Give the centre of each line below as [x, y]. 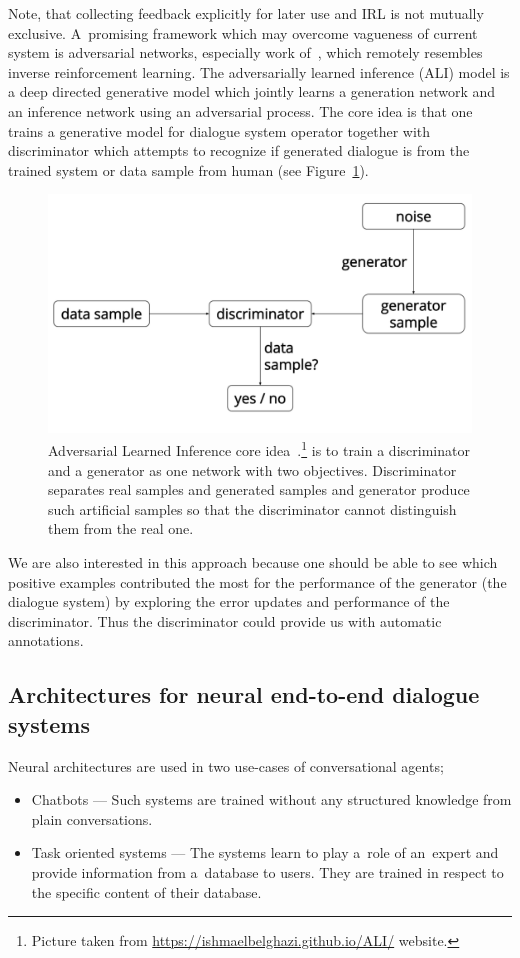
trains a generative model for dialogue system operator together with [219, 130]
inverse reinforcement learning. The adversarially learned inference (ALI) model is [259, 71]
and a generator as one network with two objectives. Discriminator [252, 469]
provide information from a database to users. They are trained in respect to [267, 872]
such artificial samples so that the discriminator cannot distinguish [252, 508]
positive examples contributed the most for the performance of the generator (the [257, 581]
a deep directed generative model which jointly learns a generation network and [252, 91]
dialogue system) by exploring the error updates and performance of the [229, 601]
